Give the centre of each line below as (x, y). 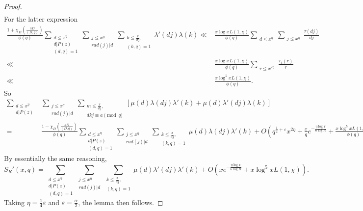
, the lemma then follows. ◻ (121, 202)
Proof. (13, 6)
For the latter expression (41, 19)
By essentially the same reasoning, (55, 158)
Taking (14, 202)
